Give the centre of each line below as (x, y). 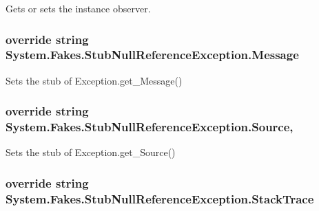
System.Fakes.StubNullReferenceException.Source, (150, 127)
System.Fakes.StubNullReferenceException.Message (152, 55)
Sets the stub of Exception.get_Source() (91, 152)
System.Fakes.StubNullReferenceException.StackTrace (160, 198)
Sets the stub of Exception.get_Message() (94, 80)
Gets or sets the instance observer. (78, 8)
